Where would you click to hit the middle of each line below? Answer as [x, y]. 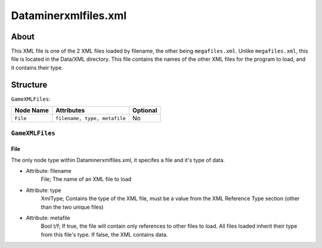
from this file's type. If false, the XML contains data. [104, 234]
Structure [29, 84]
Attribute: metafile [48, 218]
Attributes [70, 110]
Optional [145, 110]
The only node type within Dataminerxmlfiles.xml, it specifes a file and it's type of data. [118, 160]
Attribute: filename [49, 171]
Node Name [32, 110]
